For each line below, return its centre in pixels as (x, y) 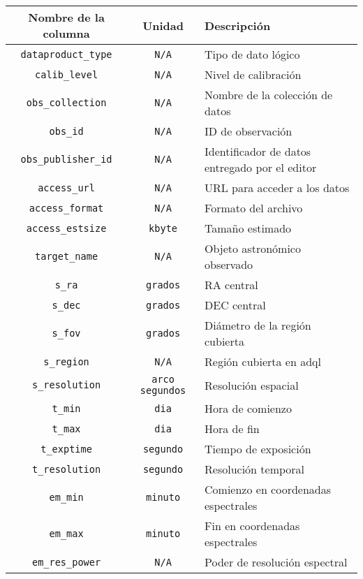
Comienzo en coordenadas (268, 489)
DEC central (235, 305)
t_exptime (66, 449)
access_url (66, 188)
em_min (66, 497)
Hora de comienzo (248, 408)
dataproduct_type (66, 54)
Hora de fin (232, 428)
